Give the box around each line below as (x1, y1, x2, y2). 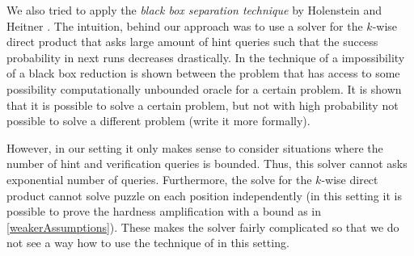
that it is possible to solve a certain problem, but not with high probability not (6, 96, 399, 113)
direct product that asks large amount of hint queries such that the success (6, 33, 378, 50)
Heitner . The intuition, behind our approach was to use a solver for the (6, 17, 363, 34)
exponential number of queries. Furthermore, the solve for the (6, 170, 312, 187)
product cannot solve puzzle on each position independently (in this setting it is (6, 187, 402, 204)
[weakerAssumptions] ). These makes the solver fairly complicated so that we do (6, 218, 399, 235)
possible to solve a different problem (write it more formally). (6, 112, 310, 129)
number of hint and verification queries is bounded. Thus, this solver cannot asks (6, 155, 408, 172)
